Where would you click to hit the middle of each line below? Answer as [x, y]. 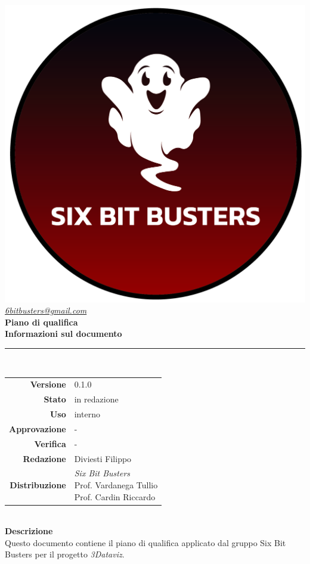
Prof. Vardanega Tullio [116, 484]
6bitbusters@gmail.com [46, 310]
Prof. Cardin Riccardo [115, 496]
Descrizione [29, 531]
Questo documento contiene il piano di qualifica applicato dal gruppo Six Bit [145, 542]
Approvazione [38, 428]
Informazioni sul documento [63, 334]
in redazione [96, 399]
